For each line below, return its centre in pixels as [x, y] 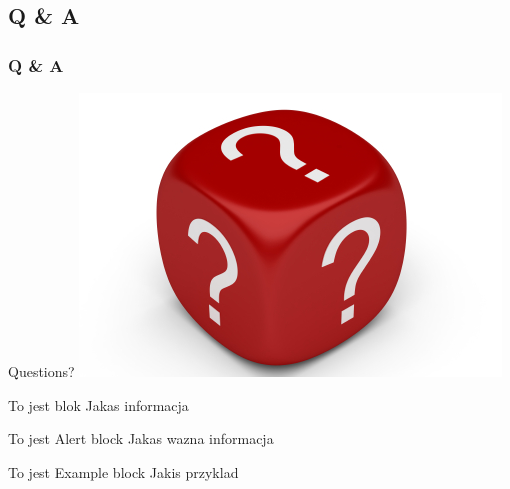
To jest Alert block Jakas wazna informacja [141, 438]
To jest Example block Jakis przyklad [123, 471]
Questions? [41, 371]
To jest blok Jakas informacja [98, 404]
